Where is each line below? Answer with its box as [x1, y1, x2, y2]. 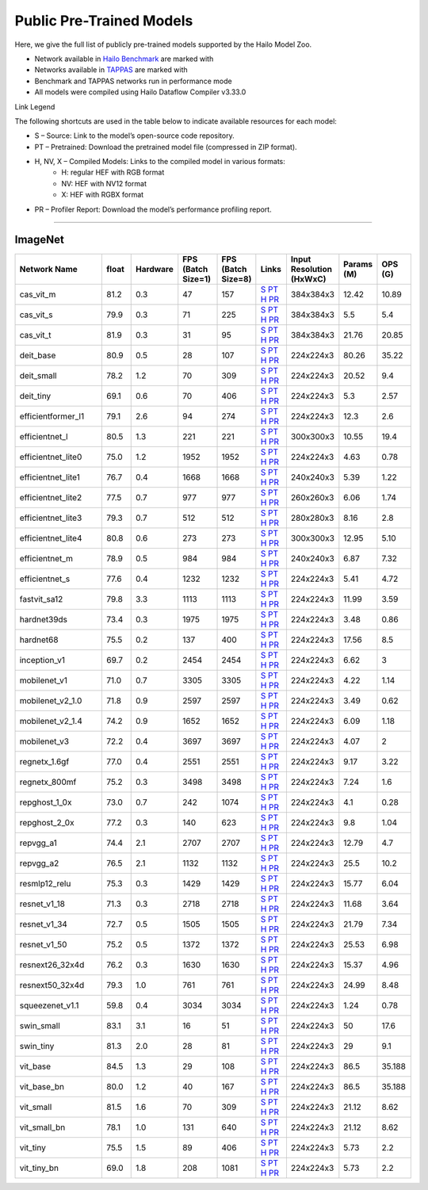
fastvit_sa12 [19, 593, 63, 604]
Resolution [290, 263, 333, 274]
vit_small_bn [19, 1122, 66, 1133]
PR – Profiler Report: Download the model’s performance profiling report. [34, 205, 273, 214]
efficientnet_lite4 [19, 532, 82, 543]
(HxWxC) [290, 274, 327, 285]
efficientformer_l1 [19, 411, 85, 422]
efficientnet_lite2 [19, 492, 82, 503]
